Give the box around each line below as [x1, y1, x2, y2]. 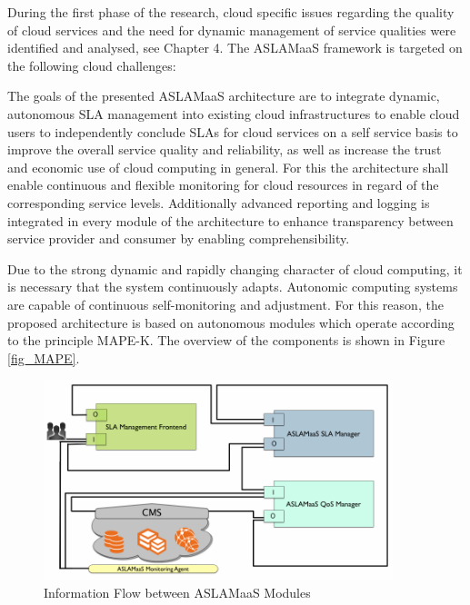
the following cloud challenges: [7, 55, 176, 74]
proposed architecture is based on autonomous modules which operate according [7, 312, 455, 332]
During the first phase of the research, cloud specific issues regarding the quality [7, 3, 455, 21]
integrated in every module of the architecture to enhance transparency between [7, 211, 454, 230]
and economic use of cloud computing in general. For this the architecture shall [7, 157, 449, 176]
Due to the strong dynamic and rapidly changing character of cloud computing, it [7, 259, 463, 278]
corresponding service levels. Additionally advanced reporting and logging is [7, 193, 430, 212]
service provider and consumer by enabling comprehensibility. [7, 229, 350, 248]
